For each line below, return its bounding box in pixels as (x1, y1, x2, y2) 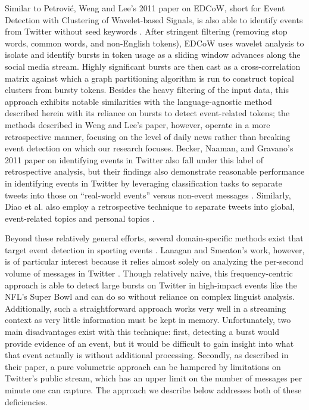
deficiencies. (5, 395, 48, 408)
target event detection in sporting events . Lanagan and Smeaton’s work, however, (5, 243, 305, 256)
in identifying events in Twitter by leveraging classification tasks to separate (5, 176, 282, 189)
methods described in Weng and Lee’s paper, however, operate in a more (5, 118, 270, 131)
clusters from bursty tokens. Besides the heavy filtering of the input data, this (5, 83, 289, 96)
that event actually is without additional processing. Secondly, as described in (5, 349, 289, 361)
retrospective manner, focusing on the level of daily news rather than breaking (5, 130, 291, 142)
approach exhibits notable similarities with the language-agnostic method (5, 95, 272, 107)
